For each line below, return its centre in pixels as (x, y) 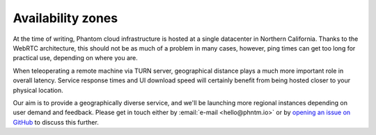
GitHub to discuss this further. (56, 122)
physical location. (38, 90)
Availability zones (65, 18)
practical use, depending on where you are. (76, 58)
